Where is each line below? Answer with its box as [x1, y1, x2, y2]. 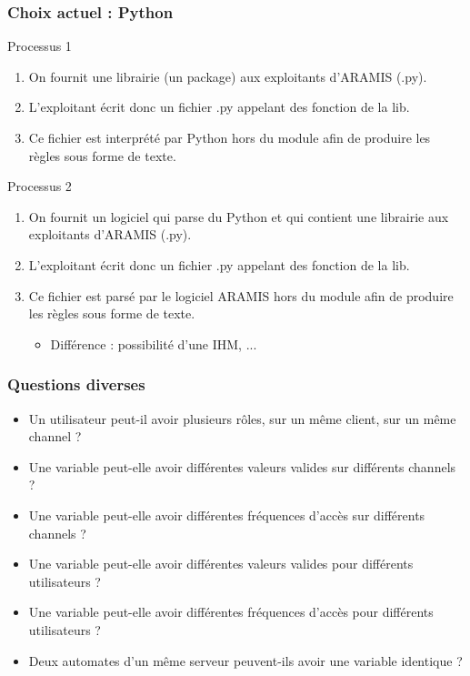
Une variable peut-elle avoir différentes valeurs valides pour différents [28, 554, 414, 573]
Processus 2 [7, 177, 72, 196]
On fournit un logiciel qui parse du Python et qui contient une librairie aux [28, 207, 449, 226]
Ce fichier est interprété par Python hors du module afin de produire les [28, 128, 431, 146]
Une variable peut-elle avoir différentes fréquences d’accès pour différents [28, 602, 434, 621]
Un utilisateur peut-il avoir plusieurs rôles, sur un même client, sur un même [28, 409, 456, 428]
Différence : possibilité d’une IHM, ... [50, 334, 257, 353]
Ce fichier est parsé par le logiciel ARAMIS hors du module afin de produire [28, 286, 454, 305]
